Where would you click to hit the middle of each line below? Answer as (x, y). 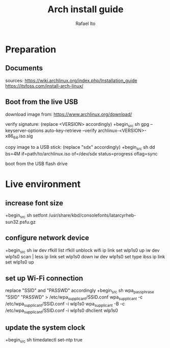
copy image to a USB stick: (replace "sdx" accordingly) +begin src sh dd (80, 148)
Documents (24, 68)
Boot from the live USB (42, 102)
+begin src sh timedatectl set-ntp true (44, 340)
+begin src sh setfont (26, 216)
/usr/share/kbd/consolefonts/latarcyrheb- (92, 215)
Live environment (43, 184)
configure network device (47, 238)
